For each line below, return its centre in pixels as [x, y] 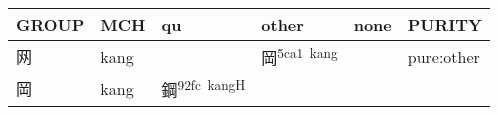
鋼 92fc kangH [203, 88]
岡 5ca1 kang [299, 56]
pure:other [443, 56]
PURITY [444, 24]
